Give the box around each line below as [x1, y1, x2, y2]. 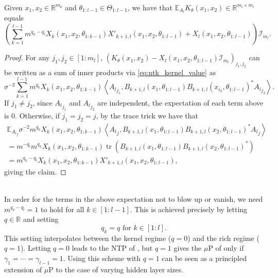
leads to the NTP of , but [72, 242, 153, 253]
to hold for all [41, 203, 84, 214]
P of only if [208, 242, 244, 253]
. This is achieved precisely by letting [130, 203, 248, 214]
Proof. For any [4, 52, 50, 63]
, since [32, 97, 53, 108]
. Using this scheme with [63, 253, 141, 264]
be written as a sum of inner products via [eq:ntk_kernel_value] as [4, 66, 216, 77]
